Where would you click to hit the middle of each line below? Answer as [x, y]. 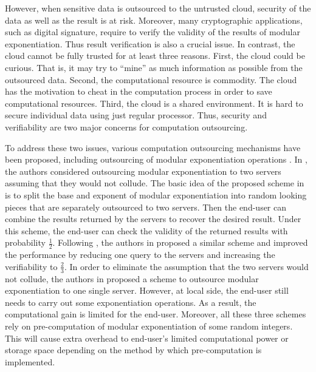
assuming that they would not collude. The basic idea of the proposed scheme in [155, 183]
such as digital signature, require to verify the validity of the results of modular [153, 32]
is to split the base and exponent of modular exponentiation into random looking [156, 194]
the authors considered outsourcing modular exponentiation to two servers [143, 171]
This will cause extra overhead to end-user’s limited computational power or [147, 338]
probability [25, 242]
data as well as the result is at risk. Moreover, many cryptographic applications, [154, 20]
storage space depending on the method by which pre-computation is [133, 350]
